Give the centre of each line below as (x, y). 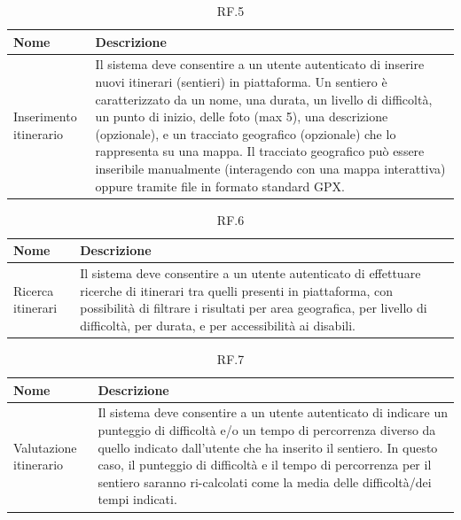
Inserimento (45, 116)
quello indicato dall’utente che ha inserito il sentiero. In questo (268, 447)
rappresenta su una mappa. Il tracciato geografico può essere (260, 151)
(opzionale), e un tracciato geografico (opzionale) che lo (246, 133)
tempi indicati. (137, 499)
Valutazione (45, 447)
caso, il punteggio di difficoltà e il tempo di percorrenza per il (265, 465)
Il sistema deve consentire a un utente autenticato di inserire (260, 64)
